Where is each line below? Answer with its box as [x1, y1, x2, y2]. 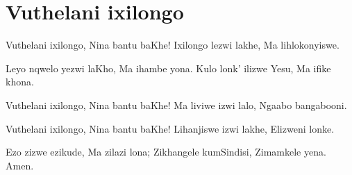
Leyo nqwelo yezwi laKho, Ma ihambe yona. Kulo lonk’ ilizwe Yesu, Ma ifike [6, 60, 331, 75]
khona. [6, 74, 34, 89]
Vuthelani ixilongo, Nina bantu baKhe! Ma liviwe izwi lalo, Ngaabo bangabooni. [6, 97, 347, 112]
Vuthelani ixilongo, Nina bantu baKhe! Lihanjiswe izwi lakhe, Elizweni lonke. [6, 121, 335, 135]
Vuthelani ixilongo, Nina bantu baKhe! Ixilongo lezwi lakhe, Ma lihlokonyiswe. [6, 37, 340, 52]
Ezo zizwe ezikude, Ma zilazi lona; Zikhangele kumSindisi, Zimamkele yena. [6, 144, 326, 159]
